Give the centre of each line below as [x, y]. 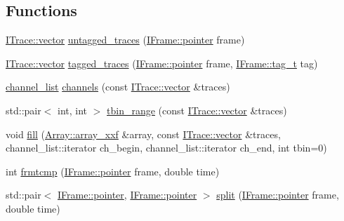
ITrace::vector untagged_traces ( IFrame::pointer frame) [125, 40]
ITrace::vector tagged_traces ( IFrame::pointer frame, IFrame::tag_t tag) [162, 63]
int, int [73, 110]
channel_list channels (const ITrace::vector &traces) [118, 87]
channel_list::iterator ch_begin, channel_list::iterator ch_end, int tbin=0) [166, 148]
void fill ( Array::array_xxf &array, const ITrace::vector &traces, [143, 134]
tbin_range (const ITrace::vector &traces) [197, 110]
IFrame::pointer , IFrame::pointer [127, 195]
